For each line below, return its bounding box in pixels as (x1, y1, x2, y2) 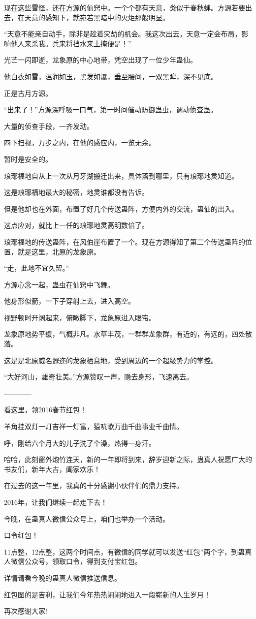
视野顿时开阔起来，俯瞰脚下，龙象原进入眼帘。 (4, 312, 156, 322)
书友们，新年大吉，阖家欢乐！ (4, 464, 100, 474)
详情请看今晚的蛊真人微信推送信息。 (4, 572, 121, 583)
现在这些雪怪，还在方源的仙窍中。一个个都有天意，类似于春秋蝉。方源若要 (4, 2, 245, 12)
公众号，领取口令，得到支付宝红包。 (24, 556, 142, 566)
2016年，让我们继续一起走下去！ (4, 497, 107, 507)
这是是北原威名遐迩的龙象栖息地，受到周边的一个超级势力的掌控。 (4, 355, 218, 365)
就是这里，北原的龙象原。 (17, 246, 100, 256)
